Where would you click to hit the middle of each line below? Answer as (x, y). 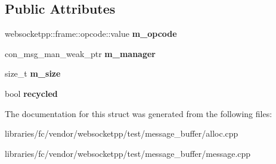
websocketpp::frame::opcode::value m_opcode (91, 34)
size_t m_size (33, 73)
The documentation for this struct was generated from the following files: (139, 113)
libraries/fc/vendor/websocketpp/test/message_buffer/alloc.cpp (122, 133)
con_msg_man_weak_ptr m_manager (80, 53)
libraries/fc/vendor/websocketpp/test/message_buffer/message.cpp (128, 153)
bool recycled (31, 93)
